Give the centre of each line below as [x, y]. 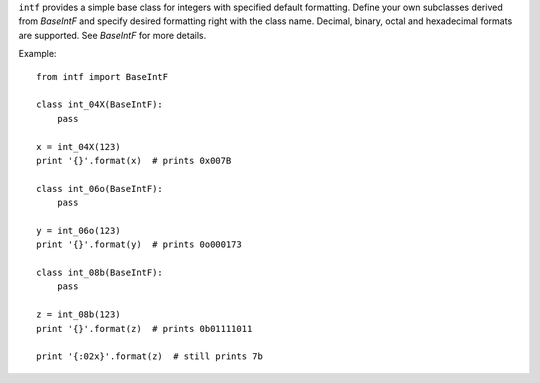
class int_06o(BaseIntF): [100, 188]
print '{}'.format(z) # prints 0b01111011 [144, 328]
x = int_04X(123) [78, 146]
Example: [37, 54]
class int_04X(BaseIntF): [100, 104]
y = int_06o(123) [78, 230]
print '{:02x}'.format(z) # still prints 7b [150, 356]
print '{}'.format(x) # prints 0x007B [134, 160]
